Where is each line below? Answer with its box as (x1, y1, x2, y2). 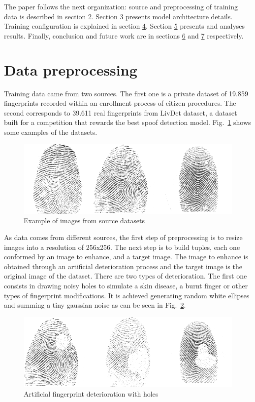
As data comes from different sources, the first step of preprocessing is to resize (4, 232, 243, 242)
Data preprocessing (4, 59, 137, 80)
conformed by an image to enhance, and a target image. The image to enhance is (4, 251, 248, 262)
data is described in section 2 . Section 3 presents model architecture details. (4, 11, 233, 21)
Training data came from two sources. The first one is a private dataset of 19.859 (4, 88, 248, 98)
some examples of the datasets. (4, 126, 97, 137)
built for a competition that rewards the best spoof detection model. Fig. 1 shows (4, 117, 251, 127)
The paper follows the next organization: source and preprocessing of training (4, 1, 238, 11)
